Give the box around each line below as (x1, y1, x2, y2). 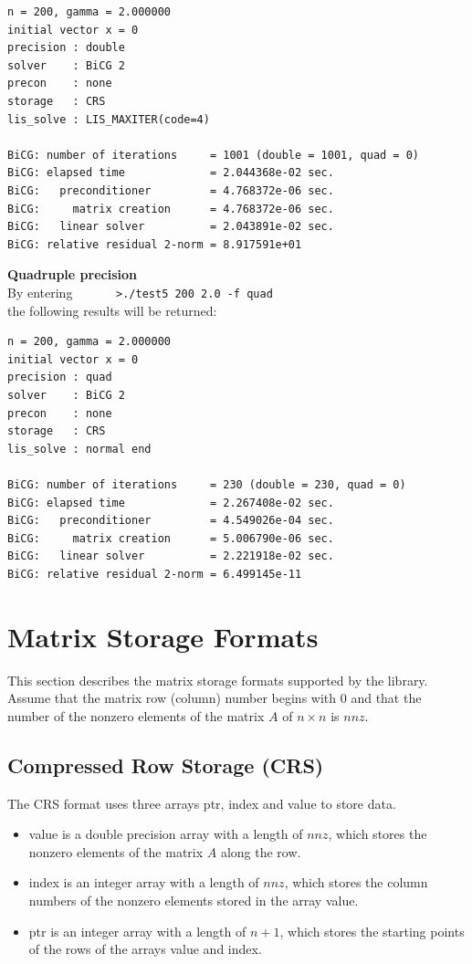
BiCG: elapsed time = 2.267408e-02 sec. (7, 496, 334, 509)
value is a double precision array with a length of (28, 824, 303, 843)
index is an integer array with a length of (28, 873, 259, 892)
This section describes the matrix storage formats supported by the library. (7, 670, 428, 689)
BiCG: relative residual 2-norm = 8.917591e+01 (7, 237, 302, 251)
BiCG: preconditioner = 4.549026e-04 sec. (7, 514, 334, 528)
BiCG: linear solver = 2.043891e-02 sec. (7, 220, 334, 234)
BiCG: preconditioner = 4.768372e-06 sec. (7, 183, 334, 197)
